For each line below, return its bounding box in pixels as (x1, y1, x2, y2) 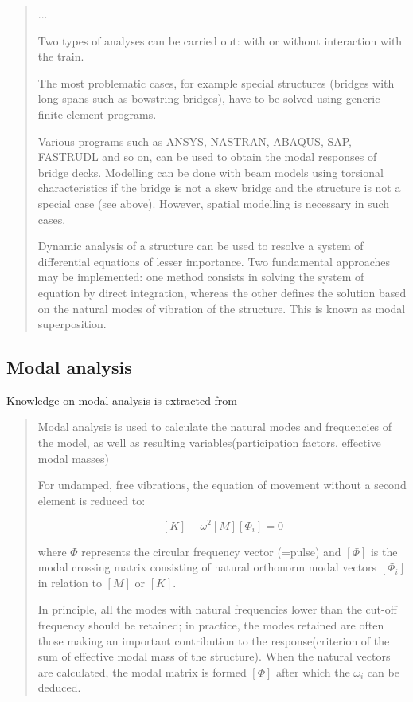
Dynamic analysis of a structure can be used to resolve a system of (37, 237, 364, 254)
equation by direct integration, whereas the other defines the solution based (37, 284, 407, 300)
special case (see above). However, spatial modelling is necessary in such (37, 194, 390, 211)
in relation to (37, 574, 102, 590)
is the (370, 543, 398, 559)
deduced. (37, 679, 81, 696)
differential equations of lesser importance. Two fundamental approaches (37, 253, 391, 269)
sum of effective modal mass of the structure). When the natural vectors (37, 648, 391, 665)
